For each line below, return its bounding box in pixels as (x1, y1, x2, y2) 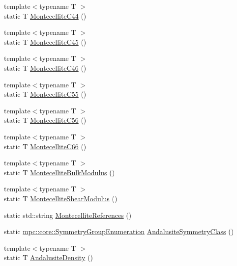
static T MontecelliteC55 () (4, 89, 87, 99)
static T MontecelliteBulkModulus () (4, 167, 115, 177)
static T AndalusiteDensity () (4, 252, 93, 263)
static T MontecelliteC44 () (4, 10, 87, 21)
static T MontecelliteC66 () (4, 141, 87, 151)
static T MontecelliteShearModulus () (4, 193, 118, 203)
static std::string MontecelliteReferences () (4, 210, 132, 220)
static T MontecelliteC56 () (4, 115, 87, 125)
